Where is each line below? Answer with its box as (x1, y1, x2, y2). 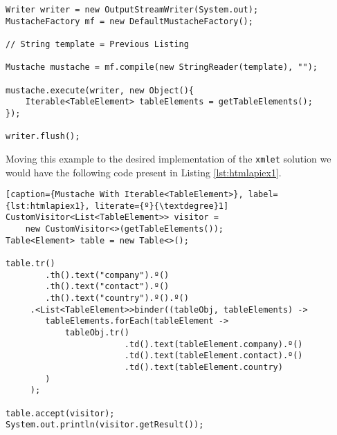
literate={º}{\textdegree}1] (94, 201, 229, 211)
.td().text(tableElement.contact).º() (124, 351, 303, 361)
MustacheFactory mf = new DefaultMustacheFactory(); (6, 16, 253, 26)
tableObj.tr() (64, 328, 129, 337)
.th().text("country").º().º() (45, 293, 189, 304)
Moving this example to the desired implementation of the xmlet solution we (6, 151, 331, 165)
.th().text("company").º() (45, 270, 170, 280)
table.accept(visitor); (6, 408, 115, 418)
